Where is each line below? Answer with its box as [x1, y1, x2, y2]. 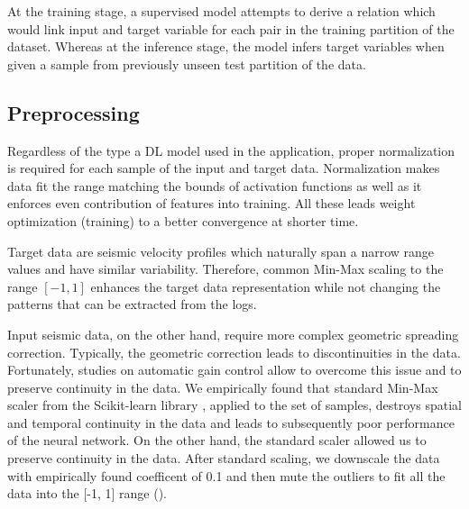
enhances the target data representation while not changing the [90, 277, 441, 295]
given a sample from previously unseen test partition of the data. [7, 54, 366, 73]
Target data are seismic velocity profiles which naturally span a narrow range [7, 241, 435, 260]
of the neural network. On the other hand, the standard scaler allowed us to [7, 431, 427, 450]
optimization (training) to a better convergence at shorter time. [7, 211, 359, 230]
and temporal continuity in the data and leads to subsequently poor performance [7, 413, 455, 432]
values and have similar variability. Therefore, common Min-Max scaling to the [7, 259, 444, 278]
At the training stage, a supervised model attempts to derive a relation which [7, 2, 436, 20]
